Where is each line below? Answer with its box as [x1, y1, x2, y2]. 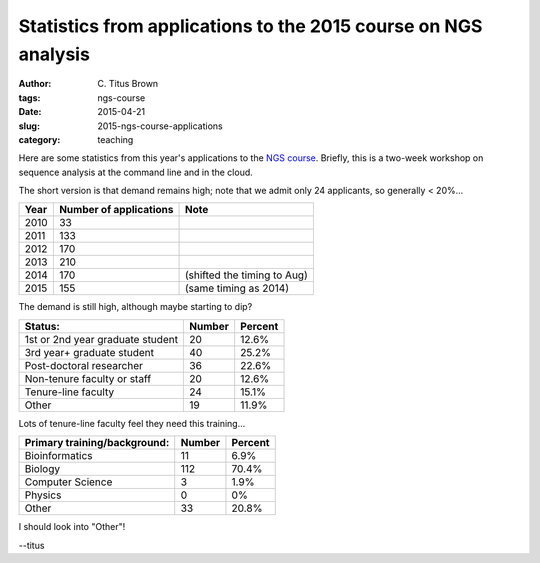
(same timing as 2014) [184, 281, 290, 295]
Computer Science [24, 475, 113, 489]
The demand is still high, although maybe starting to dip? [18, 301, 253, 313]
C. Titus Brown [97, 78, 159, 90]
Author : [18, 78, 52, 90]
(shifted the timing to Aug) [184, 268, 309, 282]
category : [18, 133, 61, 145]
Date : [18, 106, 42, 118]
